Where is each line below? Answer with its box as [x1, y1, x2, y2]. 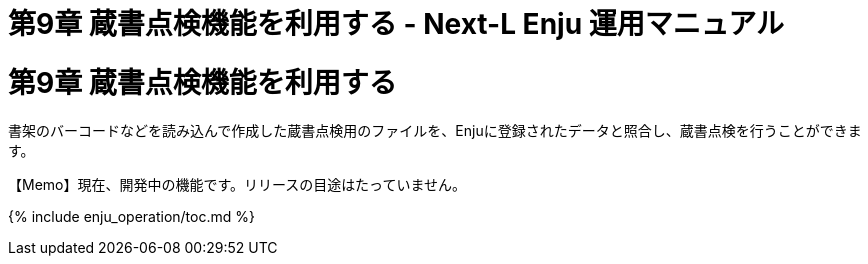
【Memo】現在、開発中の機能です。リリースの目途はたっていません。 [8, 175, 466, 193]
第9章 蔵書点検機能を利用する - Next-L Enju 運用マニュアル [8, 7, 784, 41]
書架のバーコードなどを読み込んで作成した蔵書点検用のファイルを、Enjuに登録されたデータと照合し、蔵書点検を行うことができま [8, 121, 862, 139]
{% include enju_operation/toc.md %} [8, 207, 255, 225]
